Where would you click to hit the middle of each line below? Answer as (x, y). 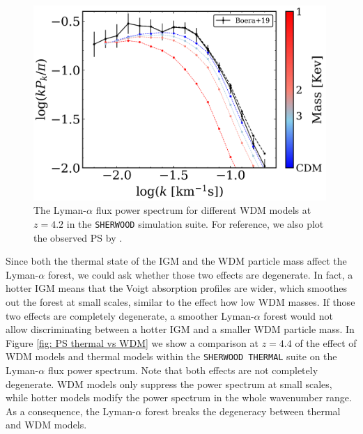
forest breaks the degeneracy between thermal (243, 411)
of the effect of (326, 342)
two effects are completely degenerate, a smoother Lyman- (130, 315)
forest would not (298, 315)
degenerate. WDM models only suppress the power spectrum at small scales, (169, 383)
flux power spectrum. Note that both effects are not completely (183, 370)
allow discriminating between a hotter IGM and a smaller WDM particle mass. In (180, 329)
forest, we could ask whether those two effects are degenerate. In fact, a (200, 274)
